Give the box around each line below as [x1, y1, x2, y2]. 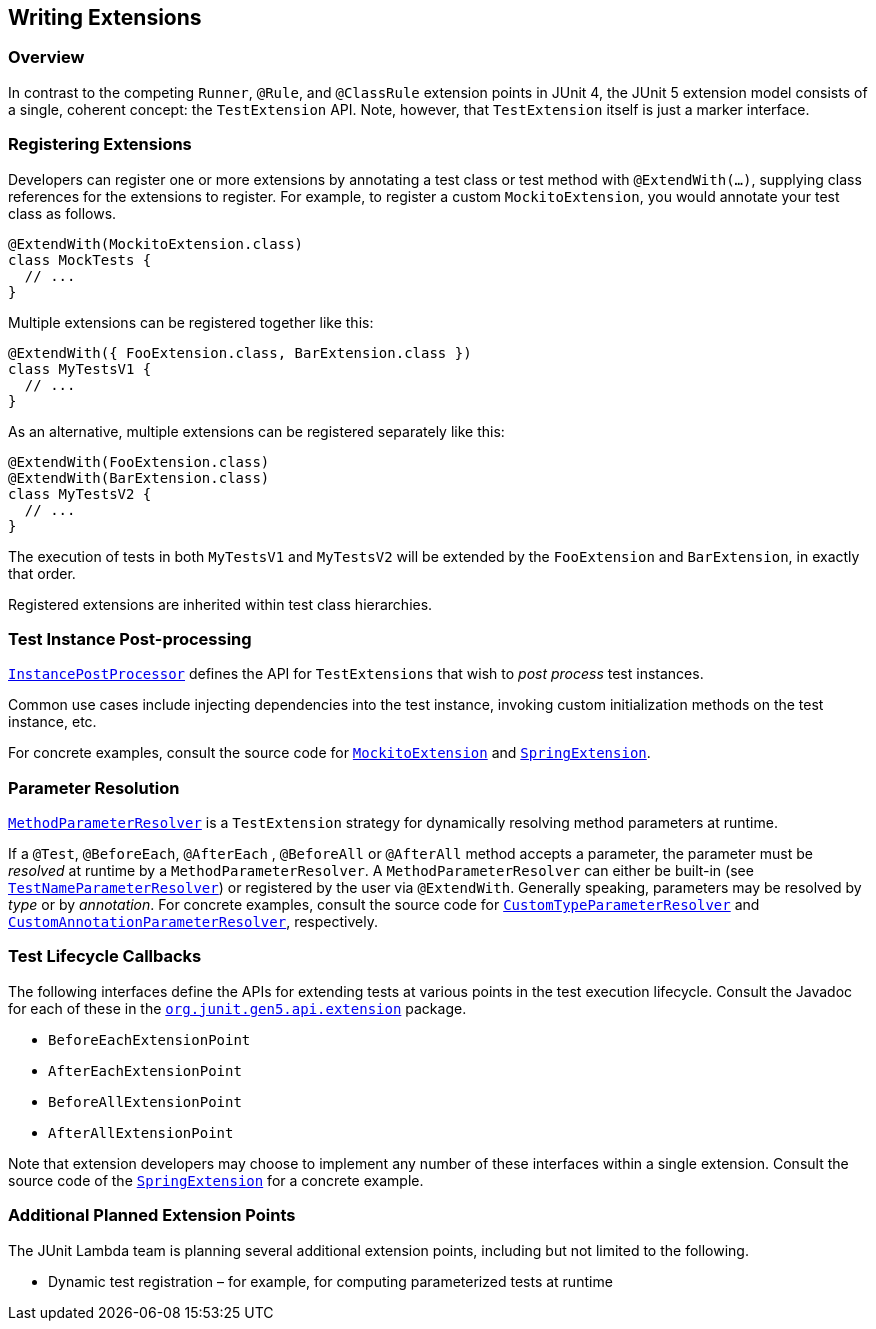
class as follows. [8, 204, 117, 222]
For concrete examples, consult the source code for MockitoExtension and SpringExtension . [8, 744, 651, 762]
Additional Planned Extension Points [8, 1205, 296, 1226]
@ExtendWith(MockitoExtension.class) [8, 235, 304, 252]
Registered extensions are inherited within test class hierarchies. [8, 595, 433, 613]
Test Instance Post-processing [8, 628, 252, 649]
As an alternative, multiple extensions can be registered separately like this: [8, 422, 505, 440]
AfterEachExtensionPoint [48, 1062, 242, 1079]
